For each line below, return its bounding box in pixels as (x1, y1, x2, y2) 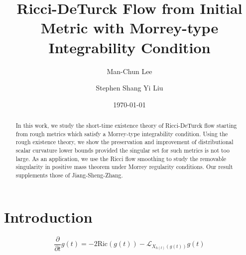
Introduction (4, 206, 93, 227)
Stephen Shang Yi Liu (96, 83, 163, 93)
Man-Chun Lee (107, 66, 152, 76)
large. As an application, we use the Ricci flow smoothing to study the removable (15, 154, 227, 163)
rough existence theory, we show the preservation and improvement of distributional (15, 138, 234, 146)
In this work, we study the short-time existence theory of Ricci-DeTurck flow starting (15, 121, 237, 130)
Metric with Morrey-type (40, 17, 219, 38)
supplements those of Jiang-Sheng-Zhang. (15, 171, 123, 179)
